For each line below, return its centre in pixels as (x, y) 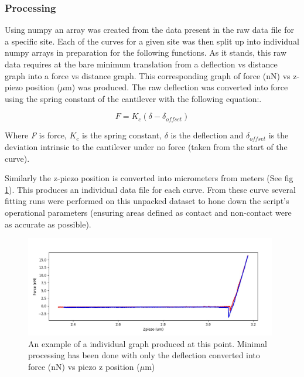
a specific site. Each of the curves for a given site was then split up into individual (152, 41)
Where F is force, (36, 135)
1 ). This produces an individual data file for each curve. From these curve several (150, 189)
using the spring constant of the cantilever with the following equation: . (133, 98)
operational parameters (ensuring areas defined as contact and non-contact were (148, 212)
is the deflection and (207, 135)
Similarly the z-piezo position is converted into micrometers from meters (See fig (149, 178)
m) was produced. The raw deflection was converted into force (177, 87)
